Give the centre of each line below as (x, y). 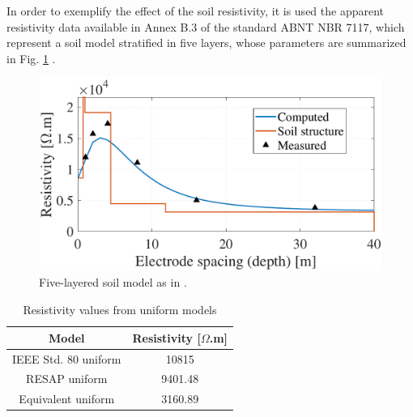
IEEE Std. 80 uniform (67, 358)
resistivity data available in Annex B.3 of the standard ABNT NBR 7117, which (206, 26)
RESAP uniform (67, 379)
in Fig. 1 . (31, 58)
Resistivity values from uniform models (120, 310)
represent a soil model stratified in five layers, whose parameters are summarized (206, 43)
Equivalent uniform (67, 399)
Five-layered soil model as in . (113, 282)
